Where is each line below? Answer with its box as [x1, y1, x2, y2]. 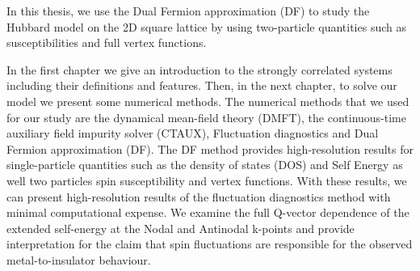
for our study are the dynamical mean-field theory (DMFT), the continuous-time [6, 108, 406, 125]
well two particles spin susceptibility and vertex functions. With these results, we [6, 171, 407, 188]
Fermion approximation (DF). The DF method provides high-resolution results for [6, 140, 414, 157]
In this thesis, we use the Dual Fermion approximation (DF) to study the [6, 2, 370, 19]
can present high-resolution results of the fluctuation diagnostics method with [6, 188, 391, 205]
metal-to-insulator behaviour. [6, 251, 151, 268]
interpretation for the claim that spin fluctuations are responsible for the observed [6, 235, 413, 252]
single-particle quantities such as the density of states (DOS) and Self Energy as [6, 156, 403, 173]
